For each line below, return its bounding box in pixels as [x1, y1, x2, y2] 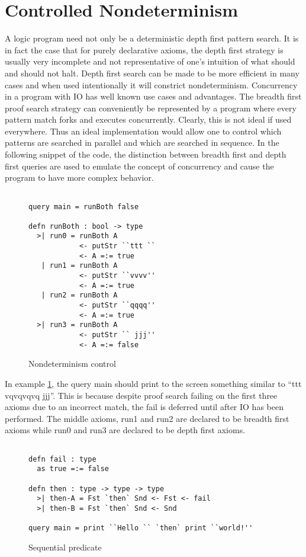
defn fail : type [28, 454, 96, 463]
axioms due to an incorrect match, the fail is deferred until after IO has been [5, 401, 284, 413]
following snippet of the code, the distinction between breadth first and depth [5, 148, 286, 161]
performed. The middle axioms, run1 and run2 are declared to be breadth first [5, 412, 289, 424]
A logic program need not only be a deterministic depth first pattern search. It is [5, 32, 299, 44]
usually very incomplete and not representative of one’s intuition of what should [5, 55, 295, 68]
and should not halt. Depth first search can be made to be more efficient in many [5, 66, 299, 79]
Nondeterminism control [28, 357, 116, 370]
